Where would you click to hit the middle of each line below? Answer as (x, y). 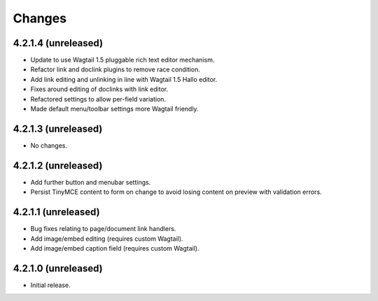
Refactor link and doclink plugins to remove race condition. (115, 69)
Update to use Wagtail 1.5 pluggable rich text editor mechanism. (122, 60)
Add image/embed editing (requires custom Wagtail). (107, 239)
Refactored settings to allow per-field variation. (98, 99)
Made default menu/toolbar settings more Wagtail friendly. (114, 109)
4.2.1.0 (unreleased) (58, 268)
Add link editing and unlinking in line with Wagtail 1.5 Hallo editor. (124, 79)
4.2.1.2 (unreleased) (58, 166)
